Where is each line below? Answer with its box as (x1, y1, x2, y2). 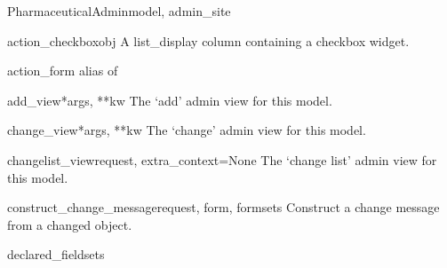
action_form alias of (7, 61, 118, 80)
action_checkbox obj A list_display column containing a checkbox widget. (7, 31, 410, 50)
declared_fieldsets (7, 245, 105, 264)
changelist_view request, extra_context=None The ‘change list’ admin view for (7, 150, 437, 169)
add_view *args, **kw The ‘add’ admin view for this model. (7, 91, 332, 109)
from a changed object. (7, 215, 132, 233)
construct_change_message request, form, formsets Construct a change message (7, 198, 440, 217)
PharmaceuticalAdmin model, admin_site (7, 2, 231, 20)
